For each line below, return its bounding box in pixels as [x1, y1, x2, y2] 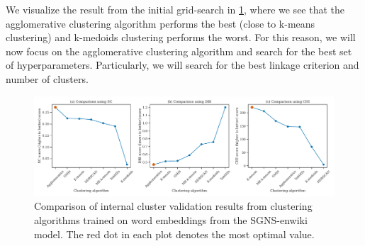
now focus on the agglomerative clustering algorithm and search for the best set [6, 43, 352, 58]
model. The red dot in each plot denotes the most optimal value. [34, 226, 315, 241]
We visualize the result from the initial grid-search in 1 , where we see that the [6, 2, 345, 16]
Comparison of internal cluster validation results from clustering [34, 199, 313, 213]
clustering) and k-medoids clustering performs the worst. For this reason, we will [6, 30, 356, 45]
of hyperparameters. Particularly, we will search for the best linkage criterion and [6, 57, 359, 72]
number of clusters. [6, 71, 89, 86]
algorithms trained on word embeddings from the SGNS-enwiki [34, 212, 308, 227]
